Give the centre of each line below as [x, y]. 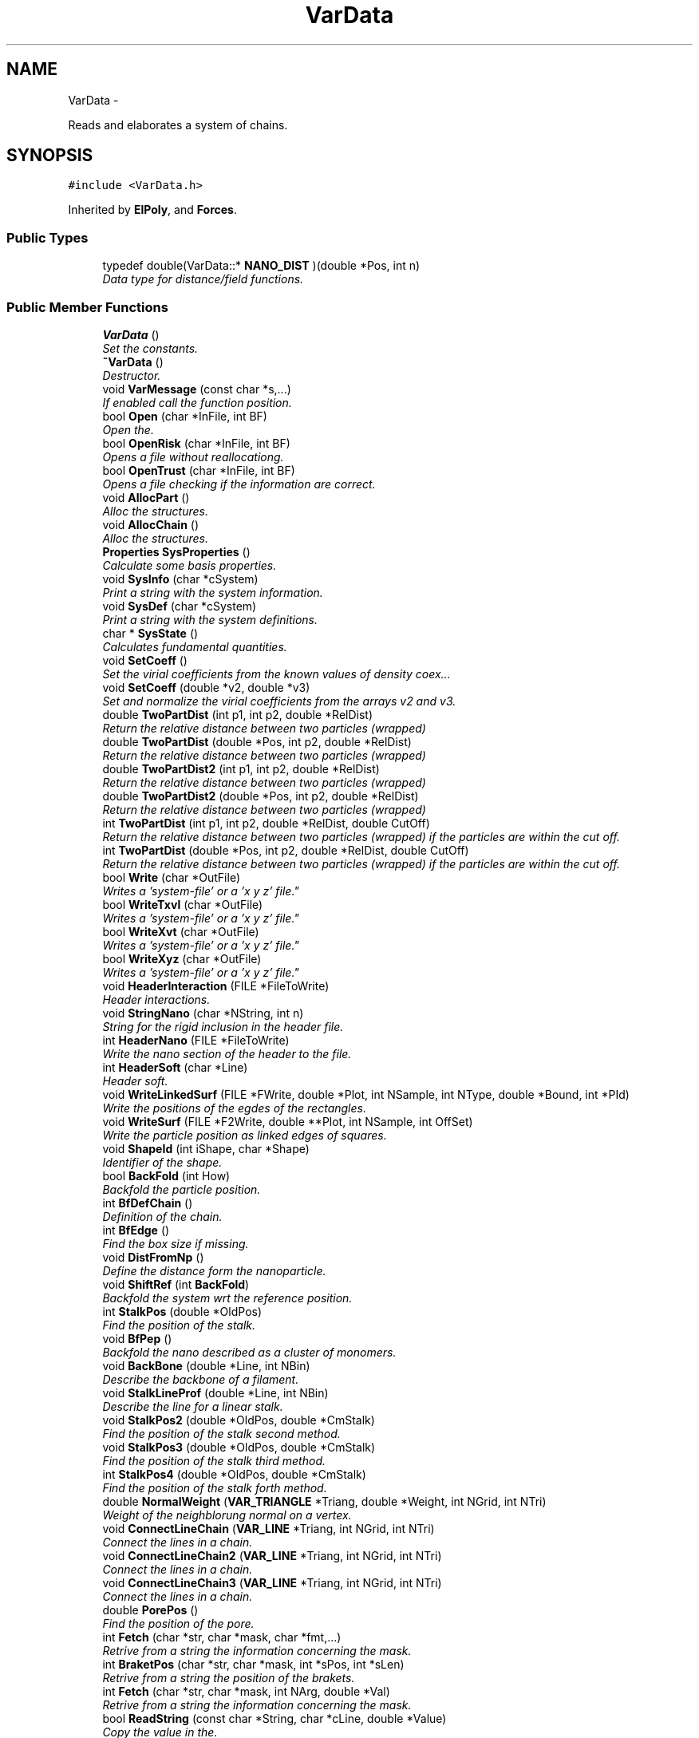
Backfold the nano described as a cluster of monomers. [249, 1352]
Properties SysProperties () [176, 551]
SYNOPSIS [50, 156]
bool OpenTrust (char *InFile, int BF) [199, 470]
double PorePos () [150, 1610]
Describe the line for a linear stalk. [193, 1406]
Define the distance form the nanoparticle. [214, 1270]
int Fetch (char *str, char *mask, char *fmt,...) [222, 1637]
